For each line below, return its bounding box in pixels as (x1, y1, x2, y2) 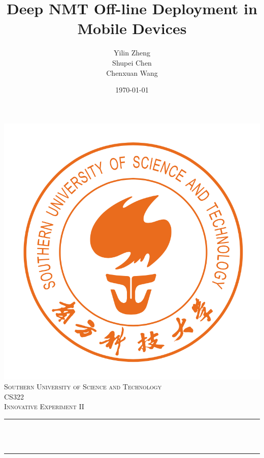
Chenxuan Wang (106, 67, 158, 78)
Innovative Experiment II (4, 401, 84, 412)
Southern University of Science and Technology (4, 381, 162, 392)
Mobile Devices (77, 18, 187, 39)
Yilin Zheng (114, 47, 150, 58)
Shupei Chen (112, 57, 152, 68)
